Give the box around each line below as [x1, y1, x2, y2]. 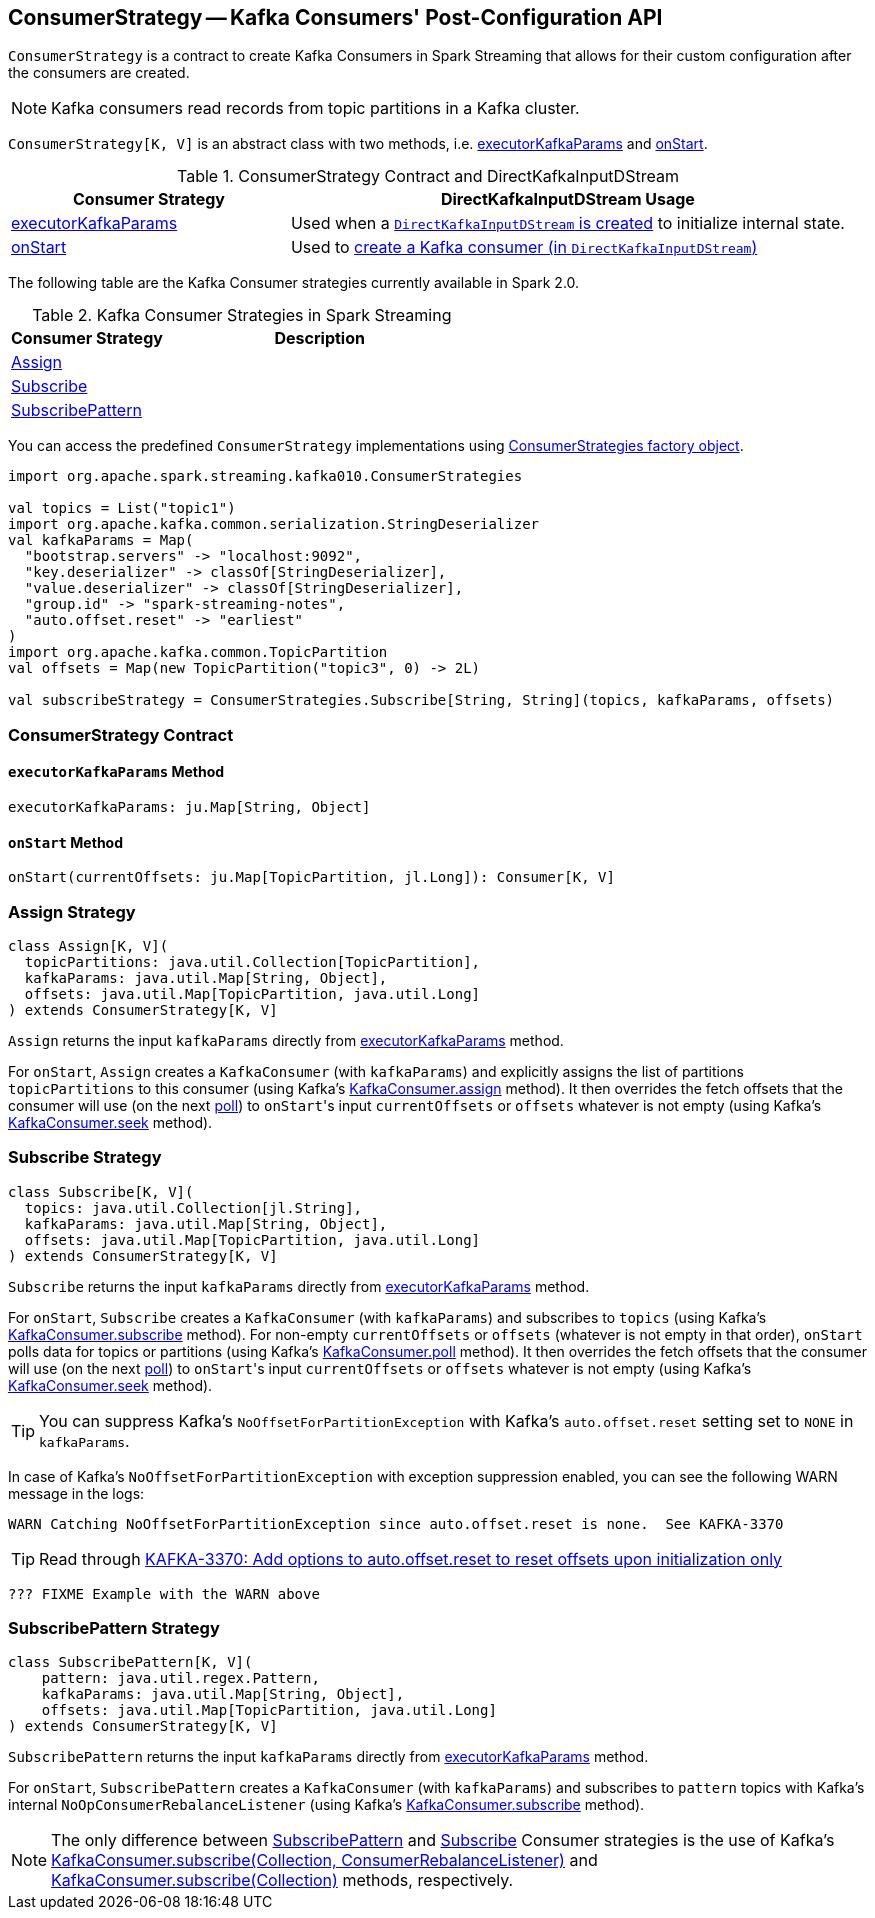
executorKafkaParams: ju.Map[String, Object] [8, 799, 371, 816]
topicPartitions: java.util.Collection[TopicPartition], [24, 953, 481, 970]
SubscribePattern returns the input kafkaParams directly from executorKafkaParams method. [8, 1748, 649, 1766]
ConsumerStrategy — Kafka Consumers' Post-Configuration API [8, 5, 663, 30]
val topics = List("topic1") [8, 500, 236, 517]
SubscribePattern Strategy [8, 1618, 220, 1639]
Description [274, 328, 365, 349]
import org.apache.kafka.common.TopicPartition [8, 644, 388, 661]
